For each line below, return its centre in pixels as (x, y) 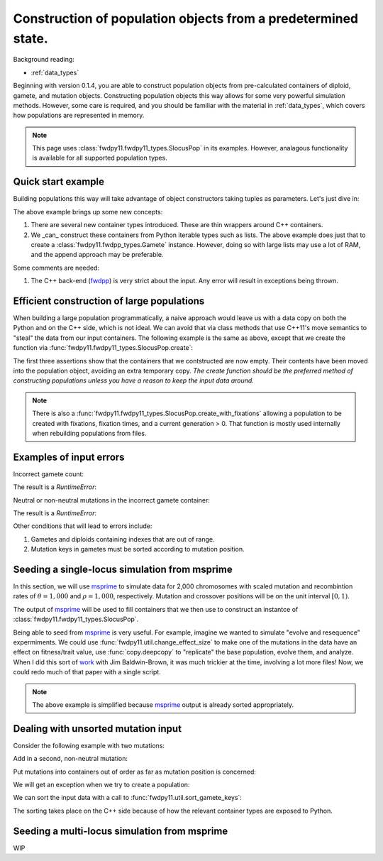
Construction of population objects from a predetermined (185, 18)
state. (31, 38)
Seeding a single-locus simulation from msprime (123, 569)
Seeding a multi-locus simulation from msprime (121, 831)
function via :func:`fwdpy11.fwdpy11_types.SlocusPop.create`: (103, 348)
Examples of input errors (69, 457)
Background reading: (44, 60)
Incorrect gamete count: (49, 474)
